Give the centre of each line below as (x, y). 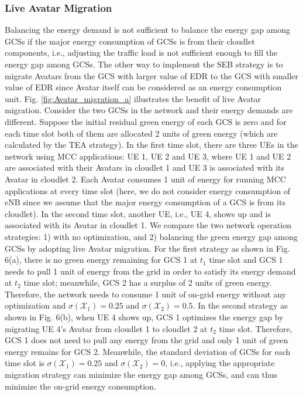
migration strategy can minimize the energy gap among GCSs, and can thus (141, 375)
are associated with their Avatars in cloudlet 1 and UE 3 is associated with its (144, 167)
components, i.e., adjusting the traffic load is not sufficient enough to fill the (141, 53)
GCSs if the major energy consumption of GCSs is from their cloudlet (130, 41)
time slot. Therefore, (256, 328)
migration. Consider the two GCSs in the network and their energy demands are (149, 110)
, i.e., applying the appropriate (220, 363)
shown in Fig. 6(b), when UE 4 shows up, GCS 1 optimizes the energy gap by (144, 317)
